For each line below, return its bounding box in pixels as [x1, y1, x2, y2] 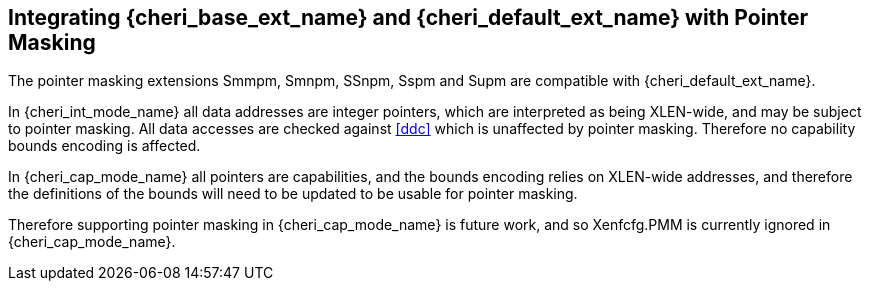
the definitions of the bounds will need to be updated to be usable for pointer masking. [8, 185, 578, 203]
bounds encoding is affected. [8, 137, 201, 155]
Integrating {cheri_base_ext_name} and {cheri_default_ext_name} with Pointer [8, 5, 808, 30]
